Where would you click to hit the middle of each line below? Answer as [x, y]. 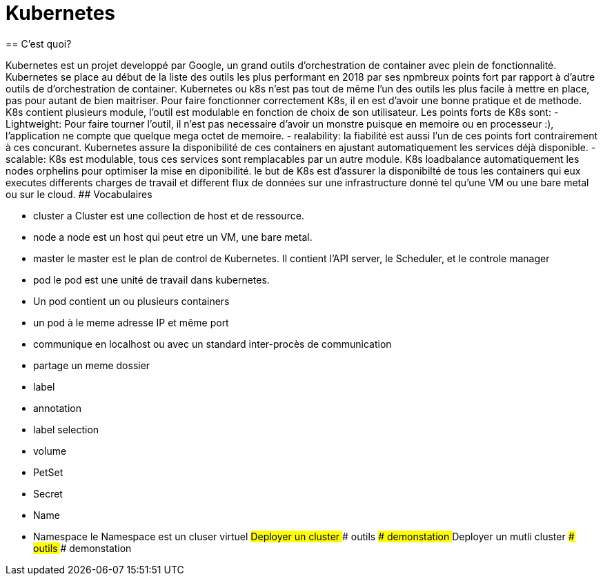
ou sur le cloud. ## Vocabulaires [79, 194]
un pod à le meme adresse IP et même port [131, 322]
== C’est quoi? [39, 43]
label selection [66, 429]
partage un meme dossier [92, 365]
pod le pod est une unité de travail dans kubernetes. [151, 279]
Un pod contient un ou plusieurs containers [131, 301]
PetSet [48, 472]
